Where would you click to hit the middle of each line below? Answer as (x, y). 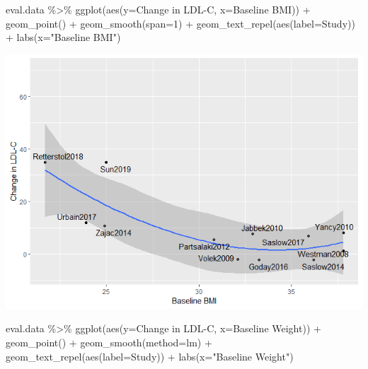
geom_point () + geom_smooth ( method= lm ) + (109, 342)
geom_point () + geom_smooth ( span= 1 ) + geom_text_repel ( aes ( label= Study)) (180, 23)
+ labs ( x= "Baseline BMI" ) (63, 37)
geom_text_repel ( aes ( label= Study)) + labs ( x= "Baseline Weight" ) (150, 356)
